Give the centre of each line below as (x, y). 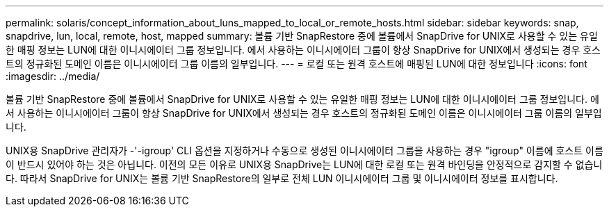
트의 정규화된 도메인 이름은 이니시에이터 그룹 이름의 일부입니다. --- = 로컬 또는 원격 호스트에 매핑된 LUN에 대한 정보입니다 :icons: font (297, 64)
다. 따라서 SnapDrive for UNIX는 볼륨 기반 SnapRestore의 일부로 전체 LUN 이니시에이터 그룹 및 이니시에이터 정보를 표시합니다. (282, 178)
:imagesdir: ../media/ (53, 76)
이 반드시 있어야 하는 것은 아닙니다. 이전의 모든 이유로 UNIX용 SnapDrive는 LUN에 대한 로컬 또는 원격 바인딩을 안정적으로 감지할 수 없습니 (304, 164)
